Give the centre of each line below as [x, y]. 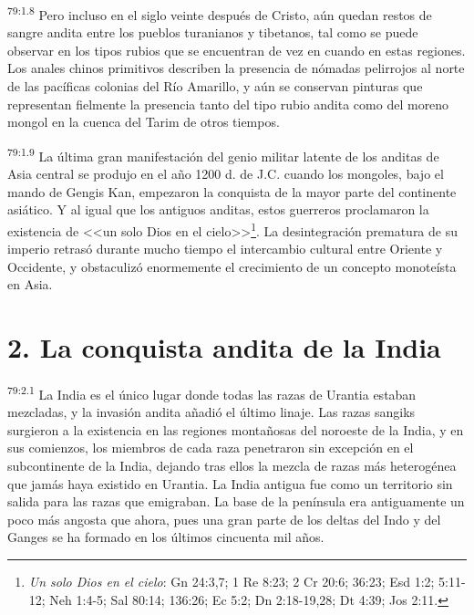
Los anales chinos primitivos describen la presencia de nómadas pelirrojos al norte [236, 68]
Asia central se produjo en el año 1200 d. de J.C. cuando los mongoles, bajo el [226, 174]
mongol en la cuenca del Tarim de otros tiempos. [144, 122]
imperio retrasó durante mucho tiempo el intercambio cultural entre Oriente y [225, 249]
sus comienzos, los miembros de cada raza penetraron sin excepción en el [211, 448]
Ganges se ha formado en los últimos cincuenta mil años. [166, 537]
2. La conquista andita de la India [224, 347]
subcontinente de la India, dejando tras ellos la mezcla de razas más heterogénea [232, 466]
